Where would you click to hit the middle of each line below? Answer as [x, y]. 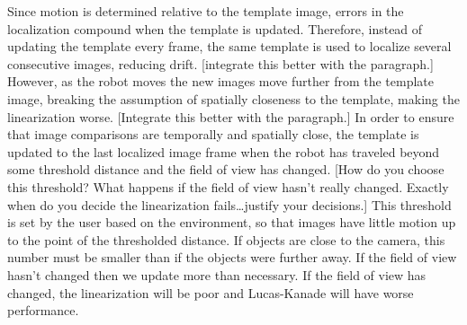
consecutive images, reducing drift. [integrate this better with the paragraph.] [220, 63]
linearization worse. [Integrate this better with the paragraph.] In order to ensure [231, 116]
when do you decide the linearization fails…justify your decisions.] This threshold [229, 204]
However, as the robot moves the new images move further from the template [221, 81]
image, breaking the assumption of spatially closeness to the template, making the [233, 98]
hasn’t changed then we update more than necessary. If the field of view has [217, 274]
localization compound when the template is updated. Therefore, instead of [215, 28]
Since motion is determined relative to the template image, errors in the [206, 11]
